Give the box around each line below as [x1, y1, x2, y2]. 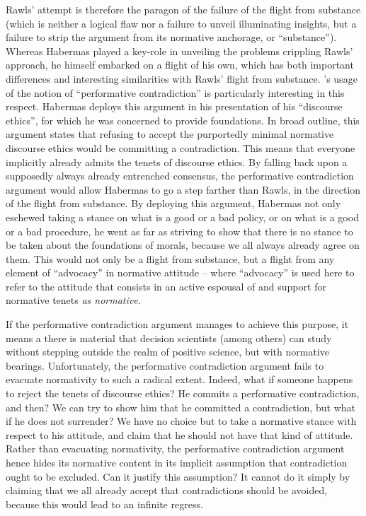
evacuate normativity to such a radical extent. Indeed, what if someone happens [6, 372, 353, 387]
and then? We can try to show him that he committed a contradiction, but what [6, 399, 356, 414]
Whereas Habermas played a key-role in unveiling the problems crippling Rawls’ [6, 43, 353, 58]
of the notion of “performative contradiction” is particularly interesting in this [6, 85, 345, 100]
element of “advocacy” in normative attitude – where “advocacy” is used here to [6, 265, 355, 280]
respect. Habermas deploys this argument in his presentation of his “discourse [6, 99, 343, 114]
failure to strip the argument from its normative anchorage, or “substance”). [6, 30, 337, 45]
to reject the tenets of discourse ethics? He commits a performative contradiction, [6, 386, 360, 401]
